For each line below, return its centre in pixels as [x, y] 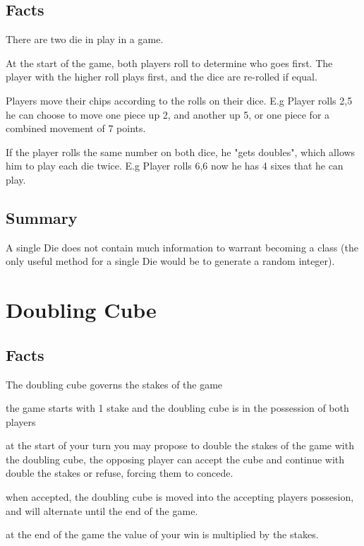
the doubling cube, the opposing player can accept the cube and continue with [175, 459]
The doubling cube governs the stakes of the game [114, 384]
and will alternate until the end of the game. [102, 510]
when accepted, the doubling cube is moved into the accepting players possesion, [180, 497]
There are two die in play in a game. [85, 39]
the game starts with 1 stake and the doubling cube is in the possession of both [177, 408]
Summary [42, 217]
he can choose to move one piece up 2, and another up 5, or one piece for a [168, 114]
